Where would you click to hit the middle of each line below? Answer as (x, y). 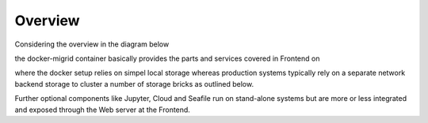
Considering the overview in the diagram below (92, 44)
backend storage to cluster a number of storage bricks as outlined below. (134, 84)
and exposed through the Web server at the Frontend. (102, 110)
